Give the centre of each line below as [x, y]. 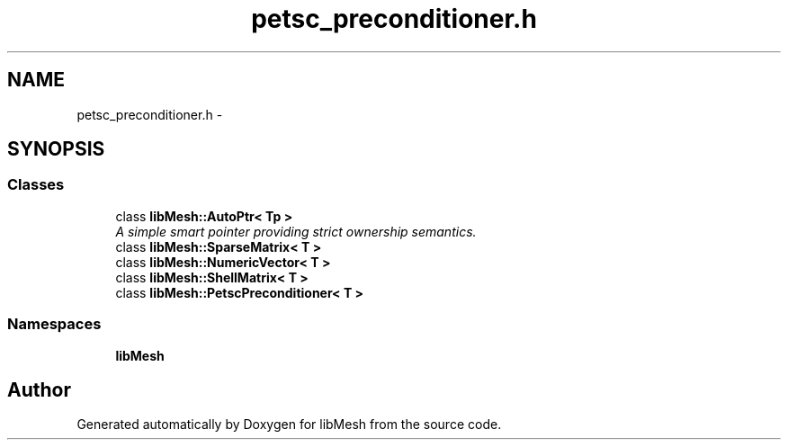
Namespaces [54, 324]
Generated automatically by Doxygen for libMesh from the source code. [289, 425]
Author [39, 389]
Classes [36, 185]
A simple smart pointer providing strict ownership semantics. [296, 231]
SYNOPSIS [56, 149]
